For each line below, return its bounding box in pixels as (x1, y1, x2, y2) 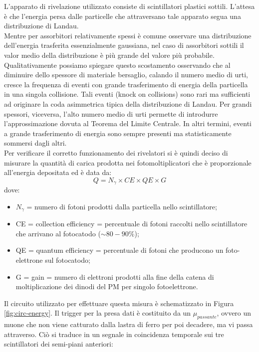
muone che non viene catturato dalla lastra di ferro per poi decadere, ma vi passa (4, 319, 253, 330)
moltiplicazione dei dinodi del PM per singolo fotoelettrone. (15, 281, 198, 292)
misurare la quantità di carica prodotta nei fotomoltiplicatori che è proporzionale (4, 157, 252, 168)
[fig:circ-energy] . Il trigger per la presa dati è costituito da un (4, 308, 191, 318)
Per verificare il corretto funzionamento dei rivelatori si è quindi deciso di (4, 147, 228, 158)
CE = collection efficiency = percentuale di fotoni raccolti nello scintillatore (15, 218, 248, 229)
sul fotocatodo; (45, 254, 90, 265)
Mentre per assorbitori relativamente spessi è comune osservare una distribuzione (4, 30, 252, 40)
